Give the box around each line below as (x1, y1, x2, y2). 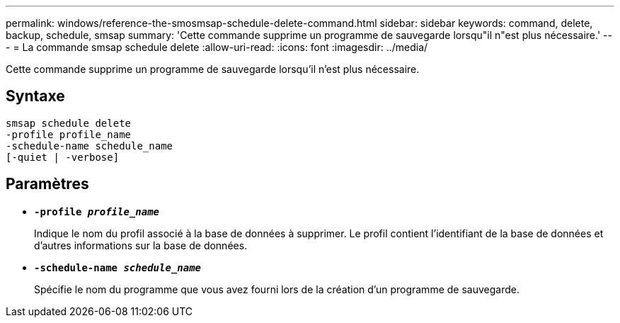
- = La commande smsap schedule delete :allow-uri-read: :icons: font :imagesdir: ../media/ (6, 41, 428, 53)
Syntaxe (6, 87, 65, 106)
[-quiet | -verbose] (6, 151, 120, 163)
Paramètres (6, 175, 89, 193)
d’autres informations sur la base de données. (34, 239, 248, 251)
